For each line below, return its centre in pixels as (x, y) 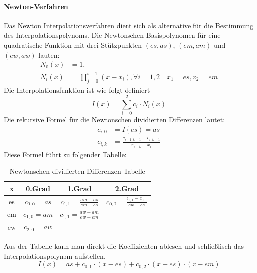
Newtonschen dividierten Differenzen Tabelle (77, 171)
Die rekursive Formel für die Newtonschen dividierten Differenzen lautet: (115, 119)
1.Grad (79, 188)
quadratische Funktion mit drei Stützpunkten (73, 44)
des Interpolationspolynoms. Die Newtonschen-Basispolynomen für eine (112, 35)
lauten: (49, 54)
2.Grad (127, 188)
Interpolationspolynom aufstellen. (55, 255)
